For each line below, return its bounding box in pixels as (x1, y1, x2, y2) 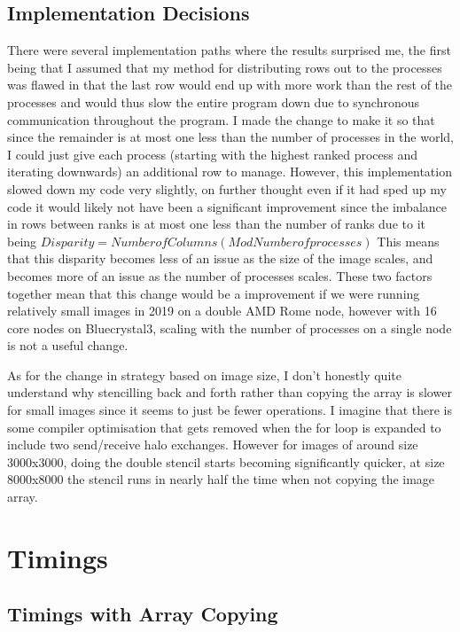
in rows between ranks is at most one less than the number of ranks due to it (7, 215, 425, 233)
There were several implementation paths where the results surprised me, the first (7, 41, 451, 59)
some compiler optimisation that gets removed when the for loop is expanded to (7, 417, 441, 436)
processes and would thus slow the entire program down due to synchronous (7, 92, 420, 111)
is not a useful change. (7, 336, 129, 355)
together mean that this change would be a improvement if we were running (7, 284, 420, 302)
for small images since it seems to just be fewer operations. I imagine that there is (7, 401, 452, 419)
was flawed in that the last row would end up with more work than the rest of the (7, 75, 453, 94)
